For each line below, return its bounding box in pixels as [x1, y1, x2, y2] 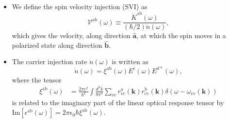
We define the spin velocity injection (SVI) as [12, 1, 148, 11]
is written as [112, 56, 148, 66]
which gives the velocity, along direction [12, 30, 131, 41]
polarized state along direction [12, 40, 102, 50]
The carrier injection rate [12, 56, 87, 66]
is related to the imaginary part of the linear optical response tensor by [12, 97, 224, 108]
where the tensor [12, 74, 62, 84]
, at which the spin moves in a [136, 30, 226, 41]
